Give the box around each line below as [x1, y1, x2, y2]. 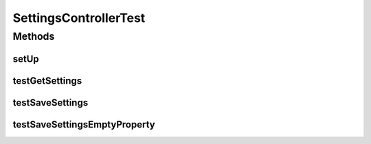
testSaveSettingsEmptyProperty [12, 119, 155, 130]
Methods [12, 30, 55, 43]
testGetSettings [12, 75, 82, 86]
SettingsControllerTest [12, 10, 146, 25]
